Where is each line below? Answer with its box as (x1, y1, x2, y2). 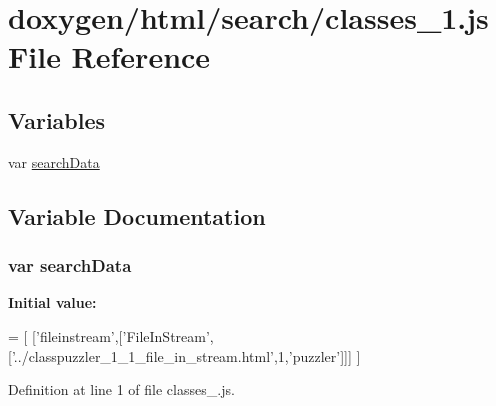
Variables (8, 104, 106, 135)
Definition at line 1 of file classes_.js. (8, 379, 235, 400)
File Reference (8, 36, 211, 77)
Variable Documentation (8, 200, 266, 231)
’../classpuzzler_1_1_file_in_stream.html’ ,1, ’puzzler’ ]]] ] (11, 345, 361, 366)
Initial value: (8, 292, 97, 313)
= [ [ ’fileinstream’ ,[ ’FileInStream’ (8, 325, 210, 346)
